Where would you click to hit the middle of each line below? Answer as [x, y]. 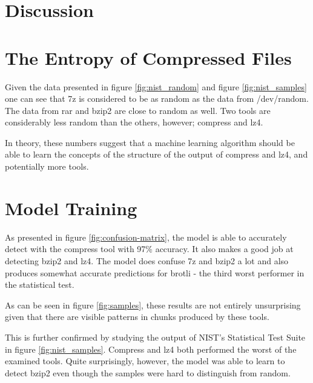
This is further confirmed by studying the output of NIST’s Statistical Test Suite [155, 337]
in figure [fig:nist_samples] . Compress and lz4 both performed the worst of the [151, 349]
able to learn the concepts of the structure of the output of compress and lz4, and [156, 154]
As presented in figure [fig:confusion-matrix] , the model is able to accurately [146, 237]
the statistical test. [40, 285]
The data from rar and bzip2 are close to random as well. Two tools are [138, 110]
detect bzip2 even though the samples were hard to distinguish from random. [148, 372]
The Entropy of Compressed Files [148, 57]
